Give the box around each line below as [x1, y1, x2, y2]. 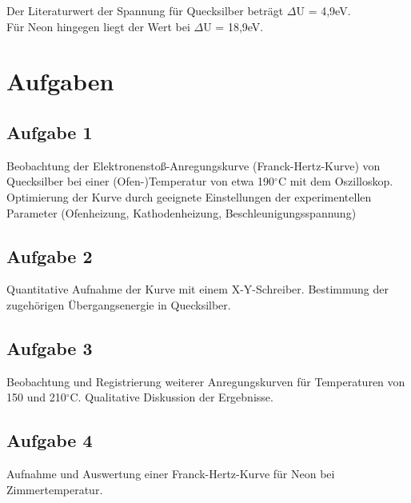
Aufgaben [6, 65, 114, 98]
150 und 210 [6, 389, 66, 405]
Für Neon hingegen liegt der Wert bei [6, 18, 190, 34]
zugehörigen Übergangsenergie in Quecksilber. [6, 296, 231, 313]
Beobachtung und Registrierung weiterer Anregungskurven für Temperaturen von [6, 373, 405, 389]
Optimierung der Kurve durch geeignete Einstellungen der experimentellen [6, 188, 372, 205]
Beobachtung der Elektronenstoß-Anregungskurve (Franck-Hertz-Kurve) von [6, 157, 381, 174]
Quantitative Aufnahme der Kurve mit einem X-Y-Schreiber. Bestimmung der [6, 281, 389, 297]
